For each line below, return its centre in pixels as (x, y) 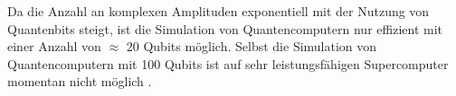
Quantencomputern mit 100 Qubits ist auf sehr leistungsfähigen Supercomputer (228, 63)
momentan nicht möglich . (80, 81)
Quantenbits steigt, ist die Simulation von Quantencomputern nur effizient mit (225, 28)
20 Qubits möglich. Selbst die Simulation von (252, 46)
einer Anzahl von (54, 46)
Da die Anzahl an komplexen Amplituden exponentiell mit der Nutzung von (218, 11)
